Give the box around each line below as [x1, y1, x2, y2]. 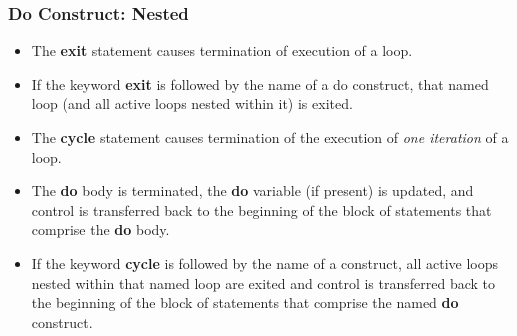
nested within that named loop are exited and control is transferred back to [31, 272, 496, 293]
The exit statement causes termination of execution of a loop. [31, 40, 413, 61]
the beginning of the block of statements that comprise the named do [31, 292, 459, 313]
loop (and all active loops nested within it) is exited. [31, 93, 353, 114]
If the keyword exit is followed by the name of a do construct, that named [31, 73, 489, 94]
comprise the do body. [31, 219, 170, 240]
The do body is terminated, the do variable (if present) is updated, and [31, 180, 474, 201]
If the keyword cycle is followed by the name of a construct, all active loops [31, 252, 499, 273]
